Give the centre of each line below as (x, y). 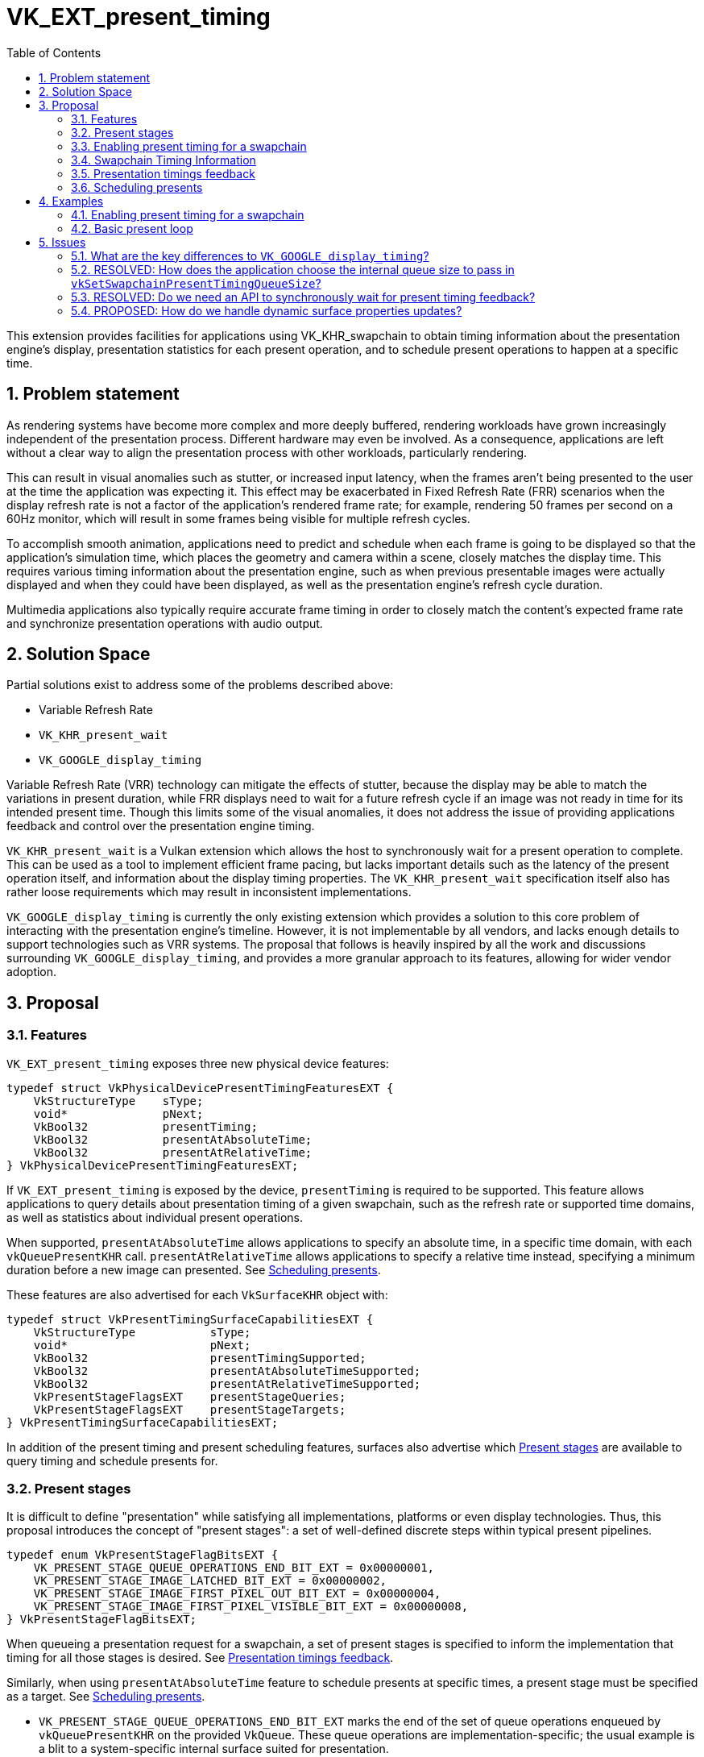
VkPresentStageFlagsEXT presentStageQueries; (190, 1396)
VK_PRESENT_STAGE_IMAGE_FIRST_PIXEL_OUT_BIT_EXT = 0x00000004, (237, 1594)
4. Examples (71, 201)
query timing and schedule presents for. (112, 1460)
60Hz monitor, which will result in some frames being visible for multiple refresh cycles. (238, 518)
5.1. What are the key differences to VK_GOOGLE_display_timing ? (250, 255)
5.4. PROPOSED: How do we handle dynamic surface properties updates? (267, 310)
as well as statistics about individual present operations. (155, 1217)
